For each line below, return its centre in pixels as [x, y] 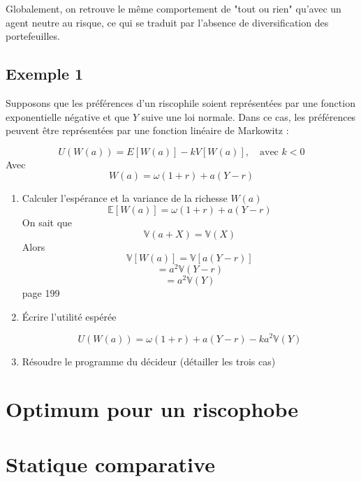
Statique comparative [110, 463]
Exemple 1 [45, 74]
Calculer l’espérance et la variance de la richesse [125, 198]
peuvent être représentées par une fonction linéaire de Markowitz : [147, 130]
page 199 [41, 293]
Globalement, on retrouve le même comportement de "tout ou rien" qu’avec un [174, 8]
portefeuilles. [33, 36]
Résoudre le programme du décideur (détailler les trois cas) [149, 361]
